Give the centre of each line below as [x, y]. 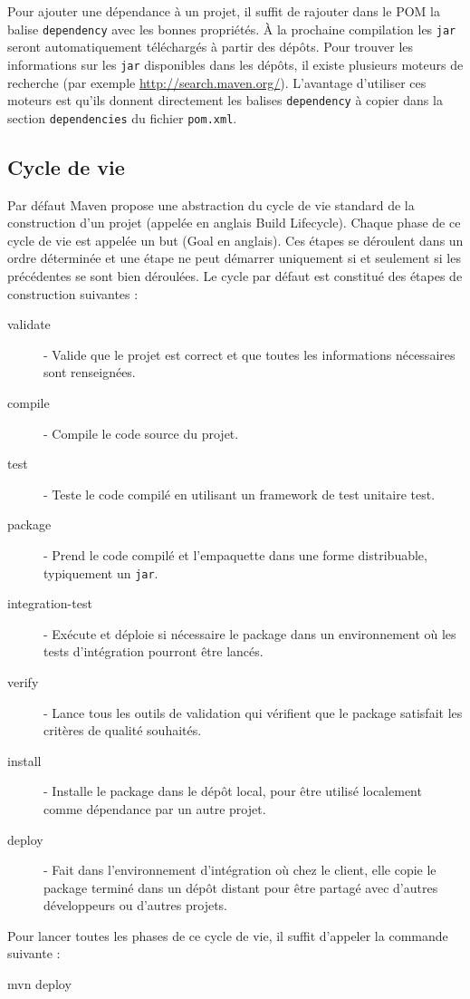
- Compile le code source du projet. [141, 433]
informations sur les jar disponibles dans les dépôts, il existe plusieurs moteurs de [235, 64]
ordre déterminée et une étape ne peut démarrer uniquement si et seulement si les [234, 258]
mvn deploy [39, 984]
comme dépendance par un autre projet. [155, 808]
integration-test [50, 603]
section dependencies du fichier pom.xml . [122, 117]
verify [23, 681]
